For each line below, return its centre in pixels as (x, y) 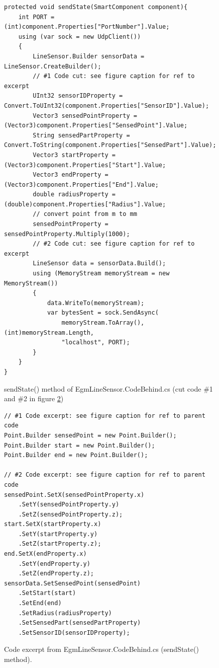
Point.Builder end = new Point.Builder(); (76, 455)
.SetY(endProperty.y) (54, 564)
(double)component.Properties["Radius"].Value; (85, 204)
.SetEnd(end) (40, 603)
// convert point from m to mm (85, 214)
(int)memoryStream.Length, (49, 332)
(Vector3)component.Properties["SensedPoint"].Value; (96, 126)
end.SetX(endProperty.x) (45, 554)
